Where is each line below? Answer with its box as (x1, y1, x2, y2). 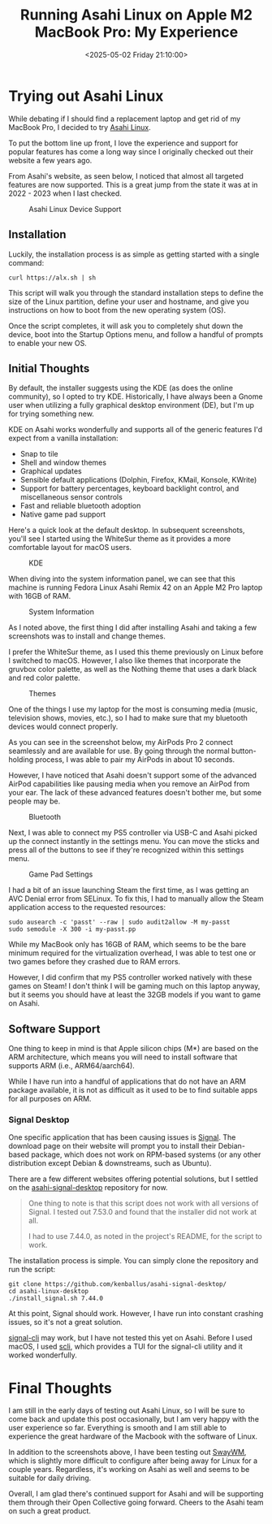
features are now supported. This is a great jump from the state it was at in (8, 180, 258, 189)
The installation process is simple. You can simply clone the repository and (8, 1256, 258, 1266)
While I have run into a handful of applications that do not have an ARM (8, 1076, 246, 1086)
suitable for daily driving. (8, 1473, 92, 1483)
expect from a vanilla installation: (8, 433, 119, 444)
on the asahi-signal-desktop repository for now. (8, 1183, 168, 1193)
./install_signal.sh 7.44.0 (8, 1294, 104, 1303)
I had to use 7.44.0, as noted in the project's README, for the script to (28, 1232, 262, 1241)
